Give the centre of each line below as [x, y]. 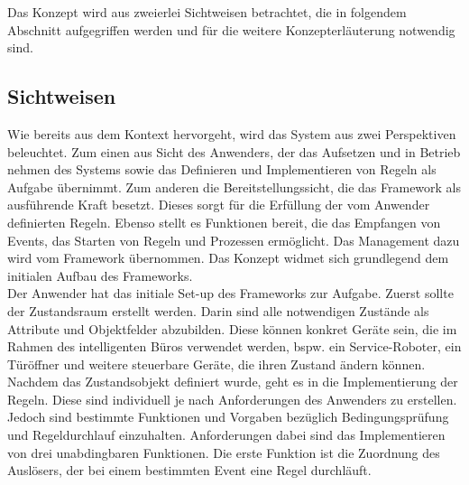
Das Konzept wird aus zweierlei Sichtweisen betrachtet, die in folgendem [207, 12]
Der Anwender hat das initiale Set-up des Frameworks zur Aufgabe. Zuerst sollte [230, 293]
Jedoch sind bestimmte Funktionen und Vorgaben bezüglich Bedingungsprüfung [228, 417]
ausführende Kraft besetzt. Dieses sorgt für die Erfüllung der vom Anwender [219, 205]
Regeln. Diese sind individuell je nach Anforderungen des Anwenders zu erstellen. [232, 399]
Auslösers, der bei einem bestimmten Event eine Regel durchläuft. [189, 470]
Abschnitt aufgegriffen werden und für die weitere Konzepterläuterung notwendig [231, 29]
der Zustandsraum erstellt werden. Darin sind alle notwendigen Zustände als [218, 310]
